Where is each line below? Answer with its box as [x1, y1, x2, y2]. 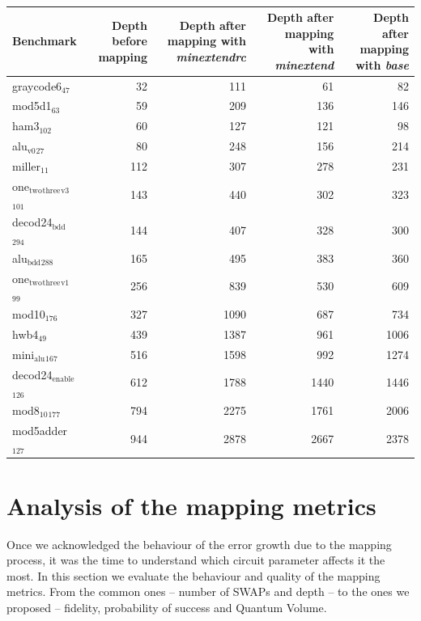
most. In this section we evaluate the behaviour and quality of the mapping [6, 567, 381, 584]
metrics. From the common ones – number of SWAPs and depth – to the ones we [6, 583, 410, 600]
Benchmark [12, 32, 77, 49]
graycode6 [12, 77, 62, 94]
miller [12, 158, 41, 174]
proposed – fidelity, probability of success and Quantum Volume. [6, 599, 327, 615]
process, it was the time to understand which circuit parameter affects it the [6, 551, 385, 568]
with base [355, 56, 409, 73]
